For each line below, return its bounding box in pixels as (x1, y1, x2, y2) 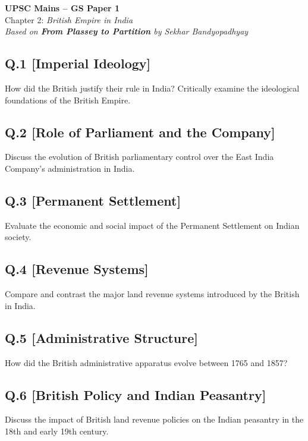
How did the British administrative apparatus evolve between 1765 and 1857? (5, 356, 288, 368)
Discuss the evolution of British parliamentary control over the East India (5, 150, 274, 163)
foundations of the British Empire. (5, 93, 131, 106)
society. (5, 231, 32, 243)
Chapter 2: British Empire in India (5, 13, 133, 26)
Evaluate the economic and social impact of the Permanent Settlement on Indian (5, 219, 300, 231)
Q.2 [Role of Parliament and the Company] (5, 122, 275, 141)
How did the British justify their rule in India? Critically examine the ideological (5, 81, 300, 94)
